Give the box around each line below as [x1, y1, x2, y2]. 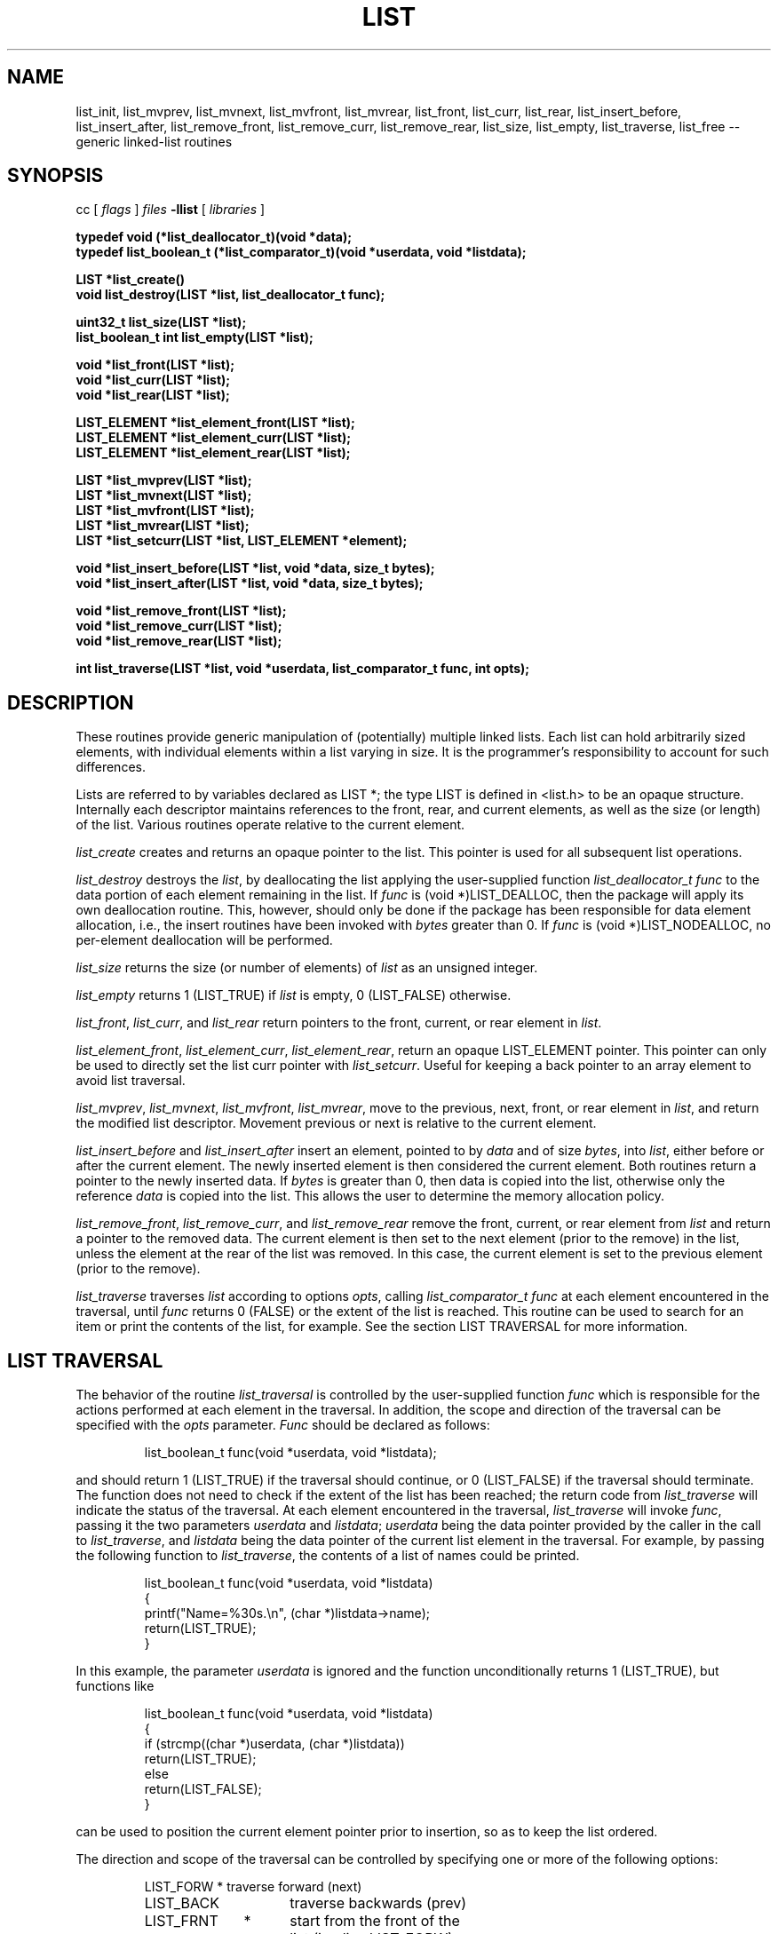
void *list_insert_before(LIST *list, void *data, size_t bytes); [75, 560, 435, 576]
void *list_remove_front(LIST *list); [75, 603, 287, 619]
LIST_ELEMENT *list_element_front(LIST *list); [75, 415, 355, 431]
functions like [75, 1678, 155, 1694]
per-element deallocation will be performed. [75, 932, 333, 948]
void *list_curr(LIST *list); [75, 372, 231, 388]
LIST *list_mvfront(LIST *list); [75, 503, 255, 519]
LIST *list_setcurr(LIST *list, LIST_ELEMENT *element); [75, 533, 408, 549]
